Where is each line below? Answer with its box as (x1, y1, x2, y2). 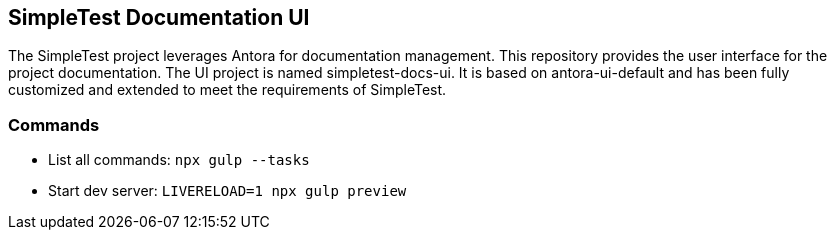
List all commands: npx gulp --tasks (48, 151, 310, 169)
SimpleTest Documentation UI (8, 5, 310, 30)
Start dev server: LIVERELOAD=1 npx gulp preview (48, 182, 407, 200)
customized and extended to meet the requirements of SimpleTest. (8, 81, 447, 99)
